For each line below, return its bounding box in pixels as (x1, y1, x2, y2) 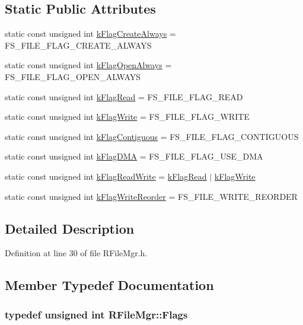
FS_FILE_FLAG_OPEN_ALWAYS (5, 70, 141, 82)
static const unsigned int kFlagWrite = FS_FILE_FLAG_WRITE (5, 110, 250, 123)
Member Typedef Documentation (5, 276, 214, 294)
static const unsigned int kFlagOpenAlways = (5, 59, 172, 71)
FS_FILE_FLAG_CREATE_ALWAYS (5, 39, 152, 51)
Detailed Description (5, 219, 135, 237)
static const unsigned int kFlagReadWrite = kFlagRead (5, 170, 207, 182)
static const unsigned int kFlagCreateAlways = (5, 27, 176, 40)
